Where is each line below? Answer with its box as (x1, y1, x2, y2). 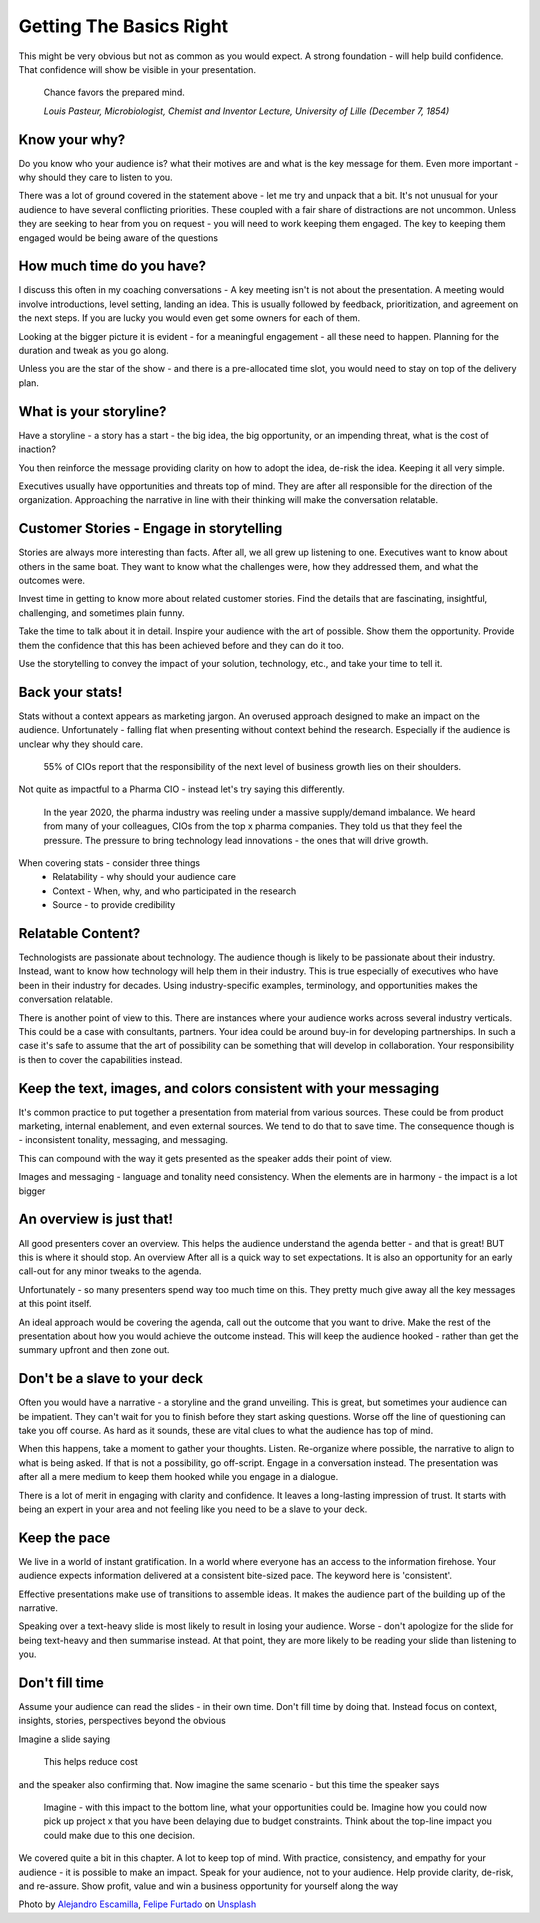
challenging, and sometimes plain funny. (18, 606, 185, 619)
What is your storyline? (18, 403, 167, 420)
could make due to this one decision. (43, 1829, 195, 1841)
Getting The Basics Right (18, 15, 229, 37)
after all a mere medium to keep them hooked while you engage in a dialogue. (18, 1471, 339, 1483)
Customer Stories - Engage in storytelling (18, 520, 283, 537)
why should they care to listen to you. (18, 171, 174, 184)
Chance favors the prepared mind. (43, 86, 185, 99)
